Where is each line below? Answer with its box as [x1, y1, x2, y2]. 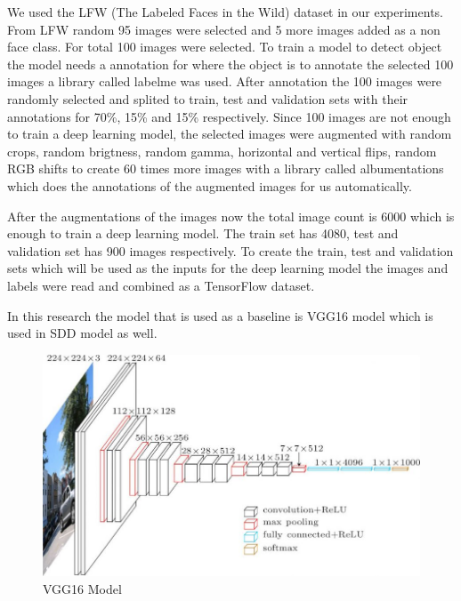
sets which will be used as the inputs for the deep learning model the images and [7, 259, 449, 277]
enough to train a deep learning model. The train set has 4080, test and [7, 224, 399, 243]
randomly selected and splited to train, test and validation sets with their [7, 89, 408, 108]
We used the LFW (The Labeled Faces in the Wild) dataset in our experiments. [7, 3, 443, 20]
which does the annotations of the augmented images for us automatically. [7, 176, 412, 195]
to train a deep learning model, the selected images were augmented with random [7, 124, 452, 143]
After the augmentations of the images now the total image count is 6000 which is [7, 206, 455, 225]
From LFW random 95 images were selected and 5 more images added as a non [7, 20, 441, 38]
